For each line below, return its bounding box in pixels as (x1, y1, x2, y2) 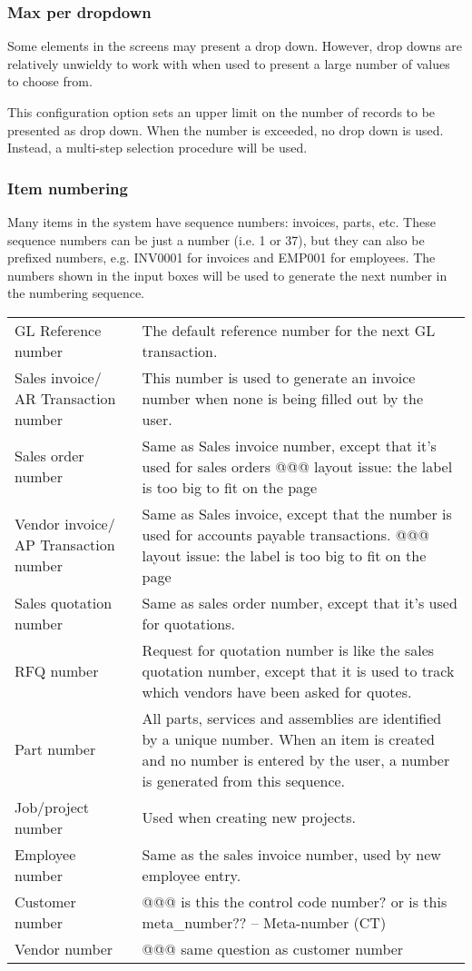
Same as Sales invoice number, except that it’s (142, 434, 437, 456)
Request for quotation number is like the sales (142, 639, 435, 660)
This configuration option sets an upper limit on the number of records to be (7, 103, 436, 121)
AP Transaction (15, 534, 115, 556)
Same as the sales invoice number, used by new (142, 843, 441, 865)
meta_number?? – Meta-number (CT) (142, 911, 387, 933)
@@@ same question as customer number (142, 937, 404, 959)
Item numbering (7, 176, 128, 199)
